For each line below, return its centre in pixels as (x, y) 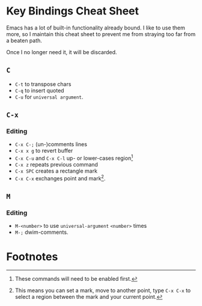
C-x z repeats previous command (56, 165)
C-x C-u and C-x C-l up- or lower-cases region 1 (74, 158)
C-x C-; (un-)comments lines (51, 144)
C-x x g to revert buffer (44, 151)
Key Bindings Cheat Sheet (73, 11)
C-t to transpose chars (43, 84)
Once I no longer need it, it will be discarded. (62, 52)
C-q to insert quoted (39, 90)
